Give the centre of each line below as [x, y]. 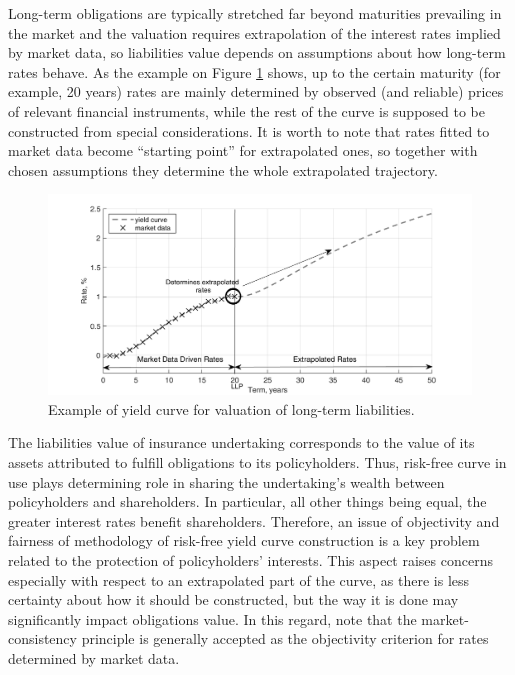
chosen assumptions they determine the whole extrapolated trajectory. [223, 169]
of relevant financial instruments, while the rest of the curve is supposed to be [246, 110]
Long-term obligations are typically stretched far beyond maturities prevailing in [255, 13]
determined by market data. [94, 657]
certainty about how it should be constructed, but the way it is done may [233, 599]
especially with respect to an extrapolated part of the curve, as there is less [239, 579]
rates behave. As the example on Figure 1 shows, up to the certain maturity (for [254, 71]
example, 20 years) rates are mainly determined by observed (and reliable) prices [256, 91]
